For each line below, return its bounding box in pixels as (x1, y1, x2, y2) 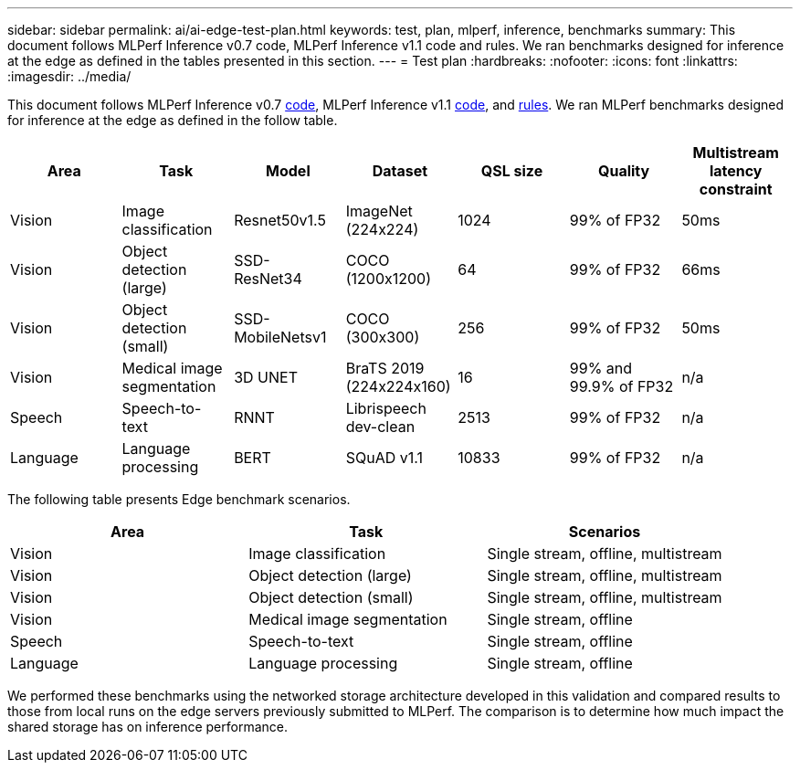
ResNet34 (234, 269, 302, 288)
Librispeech (345, 399, 426, 417)
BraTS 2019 (345, 359, 425, 377)
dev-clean (345, 417, 416, 436)
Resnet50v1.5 (234, 211, 326, 229)
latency (709, 162, 763, 180)
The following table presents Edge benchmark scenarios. (7, 491, 351, 507)
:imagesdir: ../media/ (7, 69, 132, 84)
